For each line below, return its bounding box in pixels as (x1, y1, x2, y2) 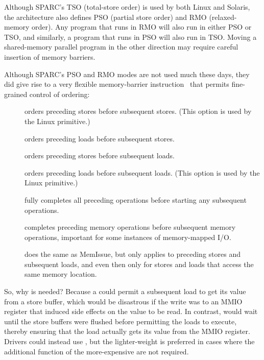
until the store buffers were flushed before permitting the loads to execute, (4, 316, 237, 326)
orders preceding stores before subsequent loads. (25, 150, 175, 161)
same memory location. (25, 269, 97, 279)
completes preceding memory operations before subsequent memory (25, 222, 236, 232)
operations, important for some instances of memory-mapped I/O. (25, 231, 231, 242)
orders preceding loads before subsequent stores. (25, 133, 175, 143)
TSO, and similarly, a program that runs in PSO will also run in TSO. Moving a (4, 31, 257, 42)
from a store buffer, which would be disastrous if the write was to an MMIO (4, 296, 243, 306)
